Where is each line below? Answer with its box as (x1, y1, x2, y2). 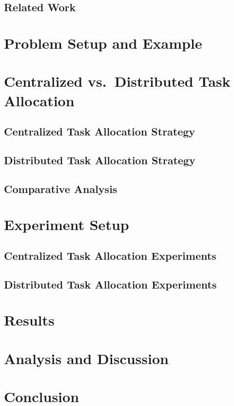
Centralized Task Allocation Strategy (4, 124, 195, 139)
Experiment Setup (4, 214, 129, 234)
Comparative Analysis (4, 181, 117, 196)
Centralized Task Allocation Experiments (4, 248, 216, 263)
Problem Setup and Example (4, 33, 202, 53)
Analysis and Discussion (4, 348, 169, 368)
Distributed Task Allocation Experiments (4, 276, 217, 291)
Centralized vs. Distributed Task (4, 71, 231, 91)
